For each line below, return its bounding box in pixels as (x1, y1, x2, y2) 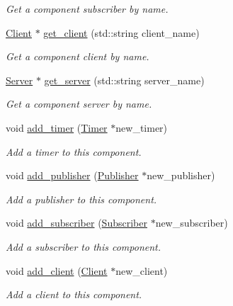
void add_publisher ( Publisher (6, 168, 139, 183)
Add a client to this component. (6, 287, 142, 302)
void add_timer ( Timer (6, 120, 108, 135)
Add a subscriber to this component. (6, 239, 161, 254)
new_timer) (115, 120, 168, 135)
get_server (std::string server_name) (44, 72, 205, 87)
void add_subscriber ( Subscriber (6, 215, 147, 230)
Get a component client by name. (6, 49, 149, 64)
